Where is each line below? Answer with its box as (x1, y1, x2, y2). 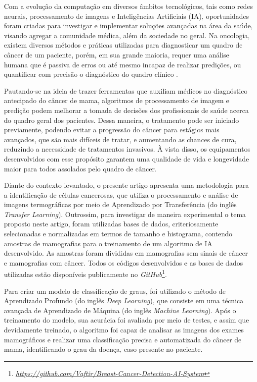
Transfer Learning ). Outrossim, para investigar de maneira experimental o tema (4, 209, 246, 219)
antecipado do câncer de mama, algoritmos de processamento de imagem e (4, 95, 229, 106)
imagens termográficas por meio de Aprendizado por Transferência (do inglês (4, 199, 237, 210)
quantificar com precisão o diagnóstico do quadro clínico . (4, 69, 178, 79)
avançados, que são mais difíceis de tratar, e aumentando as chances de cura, (4, 134, 237, 144)
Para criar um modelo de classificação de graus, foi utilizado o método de (4, 285, 226, 296)
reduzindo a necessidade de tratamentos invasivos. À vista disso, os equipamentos (4, 144, 251, 154)
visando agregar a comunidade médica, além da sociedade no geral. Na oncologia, (4, 30, 250, 40)
